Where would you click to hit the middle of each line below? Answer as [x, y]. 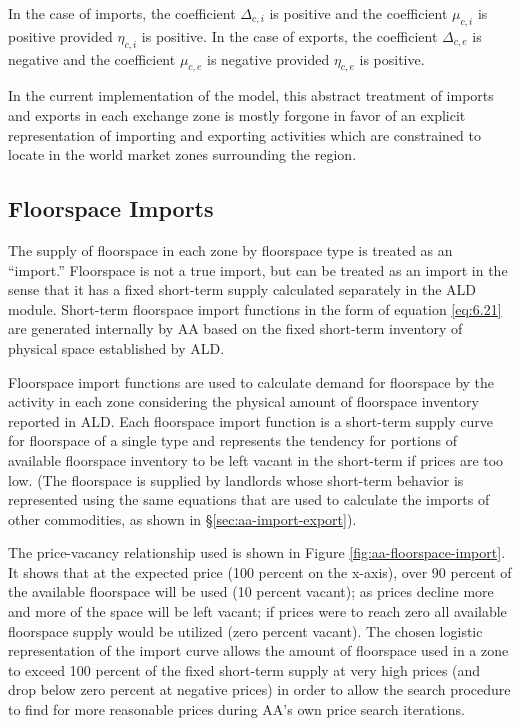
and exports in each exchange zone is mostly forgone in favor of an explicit [237, 114]
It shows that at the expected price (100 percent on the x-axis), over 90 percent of [260, 571]
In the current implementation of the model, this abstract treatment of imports [251, 95]
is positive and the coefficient [358, 13]
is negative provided [268, 58]
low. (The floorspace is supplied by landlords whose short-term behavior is [236, 479]
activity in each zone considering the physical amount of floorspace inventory [243, 401]
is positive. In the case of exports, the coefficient [289, 35]
